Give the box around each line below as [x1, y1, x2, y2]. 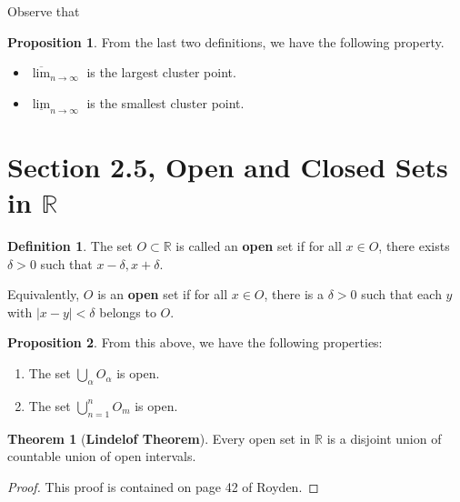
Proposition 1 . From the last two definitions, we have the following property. [7, 32, 445, 51]
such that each [361, 285, 442, 304]
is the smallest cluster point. [86, 93, 245, 112]
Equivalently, [7, 285, 80, 304]
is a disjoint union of [326, 428, 442, 447]
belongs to [99, 302, 156, 321]
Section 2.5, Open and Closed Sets [7, 147, 448, 185]
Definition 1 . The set [7, 236, 133, 256]
